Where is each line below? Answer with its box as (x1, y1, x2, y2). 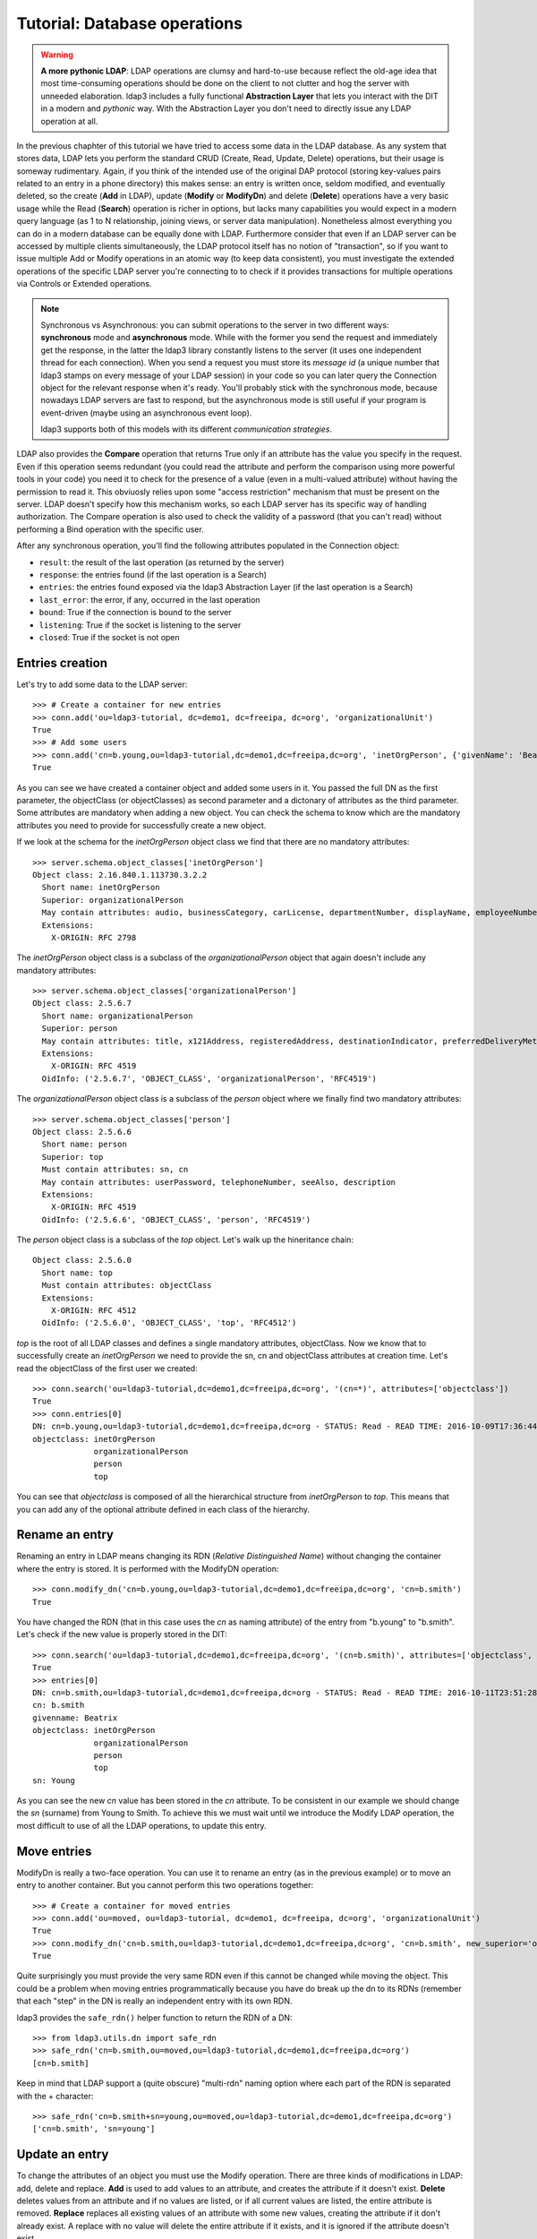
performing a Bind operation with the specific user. (16, 524, 205, 535)
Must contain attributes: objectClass (41, 1281, 212, 1291)
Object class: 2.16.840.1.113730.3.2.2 (32, 870, 208, 879)
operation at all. (40, 116, 98, 126)
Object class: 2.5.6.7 (32, 999, 132, 1008)
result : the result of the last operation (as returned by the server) (38, 556, 285, 568)
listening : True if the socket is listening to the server (38, 619, 242, 631)
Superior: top (41, 1152, 104, 1162)
